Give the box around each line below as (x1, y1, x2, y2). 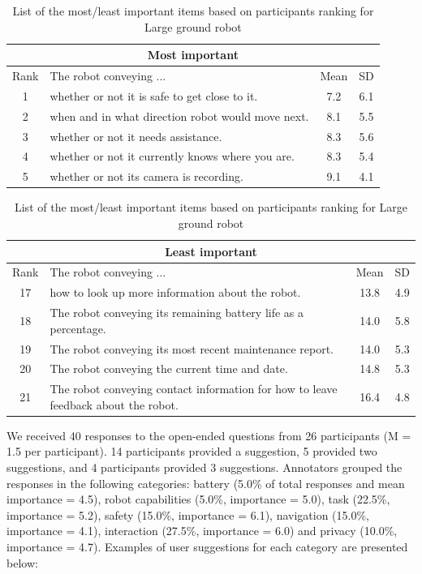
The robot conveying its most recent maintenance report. (50, 340, 334, 357)
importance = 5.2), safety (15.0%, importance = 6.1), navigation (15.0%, (6, 506, 370, 523)
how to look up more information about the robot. (50, 284, 301, 301)
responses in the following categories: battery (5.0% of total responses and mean (6, 474, 405, 491)
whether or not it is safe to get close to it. (50, 87, 258, 104)
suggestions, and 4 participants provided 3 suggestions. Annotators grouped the (6, 459, 403, 476)
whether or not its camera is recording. (50, 168, 243, 185)
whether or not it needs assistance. (50, 127, 222, 144)
